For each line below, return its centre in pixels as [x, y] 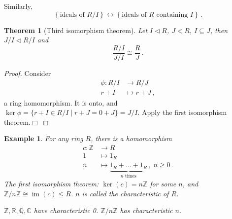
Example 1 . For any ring [44, 138]
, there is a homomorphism [131, 138]
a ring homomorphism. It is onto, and [61, 102]
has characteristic [146, 210]
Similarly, [18, 6]
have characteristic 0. [66, 210]
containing [172, 15]
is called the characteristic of [125, 193]
